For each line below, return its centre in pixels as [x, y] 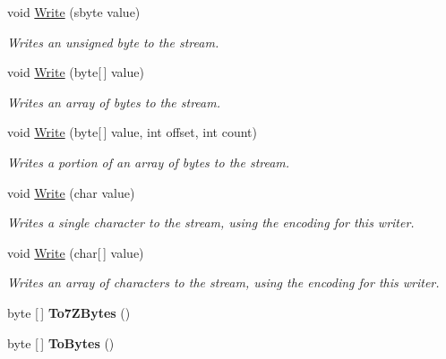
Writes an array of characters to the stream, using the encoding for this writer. [223, 282]
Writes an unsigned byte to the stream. [113, 42]
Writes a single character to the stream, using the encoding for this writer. [211, 222]
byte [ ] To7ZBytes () [69, 312]
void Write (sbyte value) [74, 12]
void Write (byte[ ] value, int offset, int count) [132, 132]
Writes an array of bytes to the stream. [114, 102]
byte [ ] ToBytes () [61, 342]
